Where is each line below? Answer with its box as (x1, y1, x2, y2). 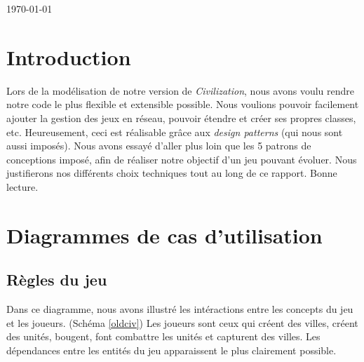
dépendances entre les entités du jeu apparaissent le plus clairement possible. (6, 342, 337, 357)
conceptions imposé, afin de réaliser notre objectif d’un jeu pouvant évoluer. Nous (6, 152, 357, 166)
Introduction (6, 42, 131, 71)
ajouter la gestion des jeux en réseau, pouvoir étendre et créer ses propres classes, (6, 110, 356, 125)
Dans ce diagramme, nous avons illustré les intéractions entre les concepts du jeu (6, 302, 353, 316)
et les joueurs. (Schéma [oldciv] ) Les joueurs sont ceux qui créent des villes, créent (6, 315, 358, 330)
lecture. (6, 179, 39, 194)
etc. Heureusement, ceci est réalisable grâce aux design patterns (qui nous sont (6, 124, 343, 139)
